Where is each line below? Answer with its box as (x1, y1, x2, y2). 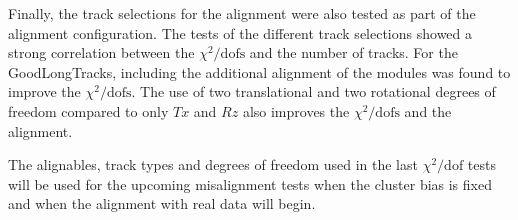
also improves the (242, 100, 350, 121)
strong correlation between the (8, 42, 195, 63)
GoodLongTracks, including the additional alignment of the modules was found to (8, 61, 511, 82)
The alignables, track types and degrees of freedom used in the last (8, 154, 418, 175)
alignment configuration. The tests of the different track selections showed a (8, 22, 473, 43)
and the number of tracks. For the (249, 42, 458, 63)
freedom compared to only (8, 100, 169, 121)
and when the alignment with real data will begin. (8, 193, 316, 214)
